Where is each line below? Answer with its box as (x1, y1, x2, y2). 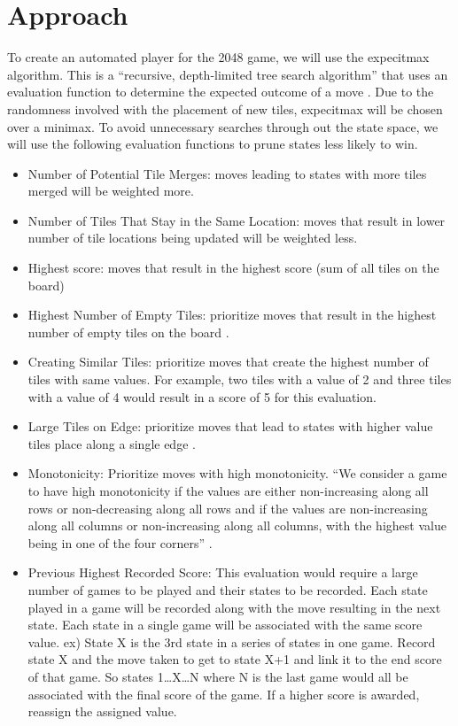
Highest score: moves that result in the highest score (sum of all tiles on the (27, 259, 439, 277)
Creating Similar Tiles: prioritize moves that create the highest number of (27, 352, 429, 371)
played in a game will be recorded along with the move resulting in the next (27, 598, 441, 616)
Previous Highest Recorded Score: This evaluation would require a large (27, 563, 418, 582)
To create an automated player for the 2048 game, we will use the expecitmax (7, 48, 430, 66)
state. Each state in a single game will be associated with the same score (27, 615, 423, 634)
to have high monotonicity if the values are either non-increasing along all (27, 482, 429, 499)
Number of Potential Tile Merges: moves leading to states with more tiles (27, 164, 427, 182)
